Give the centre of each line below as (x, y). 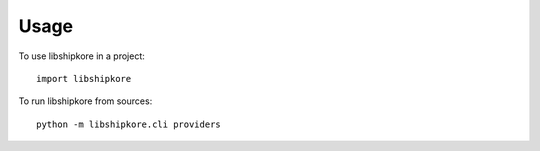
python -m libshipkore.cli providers (129, 124)
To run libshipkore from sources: (85, 101)
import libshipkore (84, 78)
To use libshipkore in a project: (81, 56)
